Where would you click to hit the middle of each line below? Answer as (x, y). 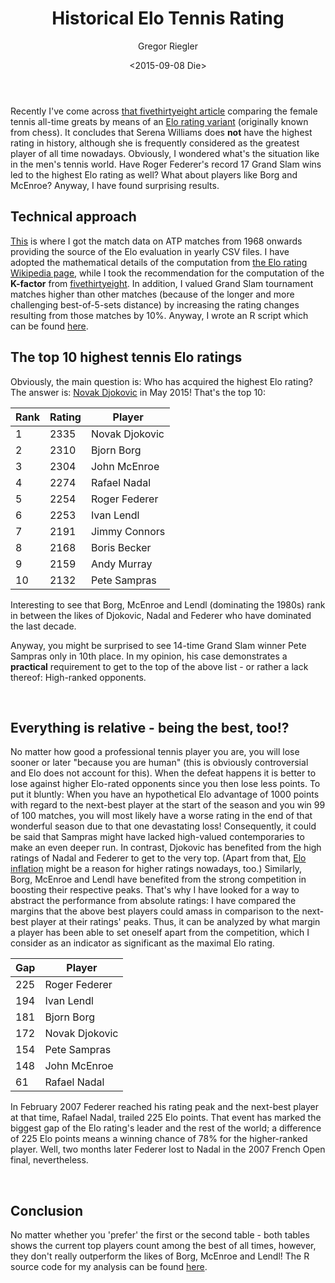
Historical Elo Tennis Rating (168, 18)
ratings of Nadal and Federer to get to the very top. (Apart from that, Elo (158, 858)
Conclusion (47, 1210)
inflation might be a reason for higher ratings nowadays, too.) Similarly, (156, 869)
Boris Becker (121, 547)
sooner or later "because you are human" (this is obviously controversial (159, 763)
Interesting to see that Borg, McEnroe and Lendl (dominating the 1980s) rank (168, 604)
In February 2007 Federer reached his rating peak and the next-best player (164, 1107)
